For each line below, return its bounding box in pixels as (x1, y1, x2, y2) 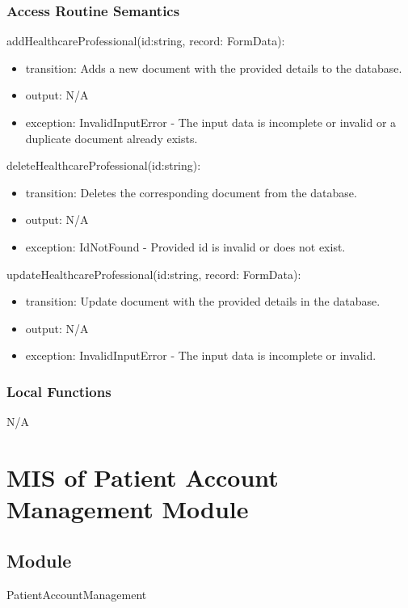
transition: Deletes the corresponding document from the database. (25, 184, 357, 201)
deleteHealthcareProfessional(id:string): (6, 157, 201, 174)
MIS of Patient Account (6, 460, 279, 493)
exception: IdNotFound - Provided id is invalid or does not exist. (25, 238, 346, 255)
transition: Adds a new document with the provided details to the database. (25, 59, 402, 76)
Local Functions (6, 381, 111, 401)
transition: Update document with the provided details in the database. (25, 293, 381, 310)
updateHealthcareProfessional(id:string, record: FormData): (6, 265, 301, 282)
